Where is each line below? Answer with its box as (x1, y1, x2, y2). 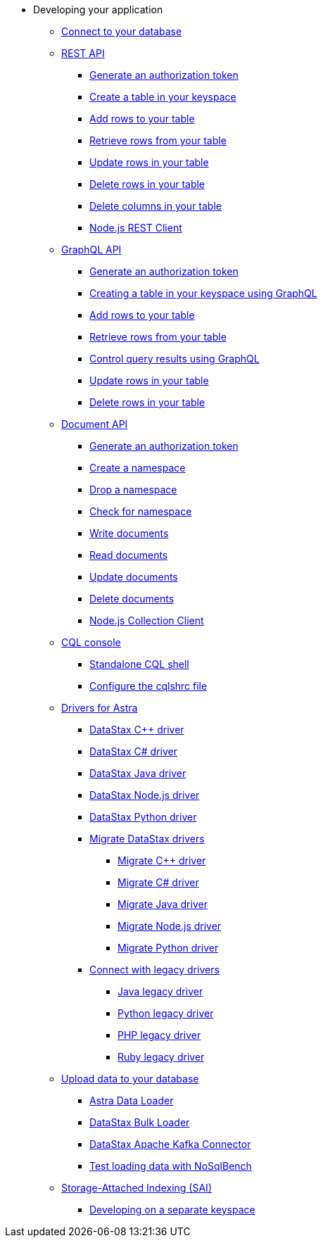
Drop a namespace (89, 484, 177, 496)
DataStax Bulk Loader (89, 1116, 190, 1128)
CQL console (61, 636, 121, 648)
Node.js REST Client (89, 222, 182, 234)
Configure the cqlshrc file (89, 680, 208, 692)
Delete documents (89, 593, 175, 605)
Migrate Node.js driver (118, 920, 222, 932)
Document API (61, 418, 128, 430)
